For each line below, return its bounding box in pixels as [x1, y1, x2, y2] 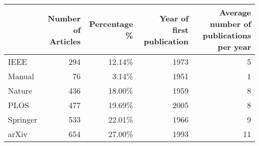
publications [203, 29, 251, 41]
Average [219, 6, 251, 18]
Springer [8, 114, 37, 125]
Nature [8, 85, 32, 96]
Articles [49, 35, 81, 47]
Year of [159, 12, 189, 24]
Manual [8, 70, 34, 82]
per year [217, 41, 251, 52]
